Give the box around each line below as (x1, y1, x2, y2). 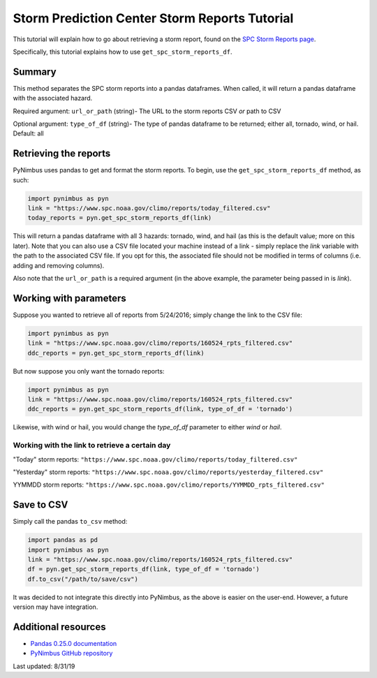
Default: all (13, 129, 45, 138)
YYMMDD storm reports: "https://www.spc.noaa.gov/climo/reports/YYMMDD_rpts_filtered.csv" (13, 480, 325, 489)
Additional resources (13, 621, 106, 633)
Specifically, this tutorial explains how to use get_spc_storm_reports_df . (13, 47, 233, 56)
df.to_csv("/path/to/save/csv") (27, 575, 139, 583)
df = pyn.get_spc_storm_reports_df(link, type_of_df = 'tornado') (27, 566, 260, 573)
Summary (13, 66, 57, 78)
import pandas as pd (27, 536, 98, 544)
